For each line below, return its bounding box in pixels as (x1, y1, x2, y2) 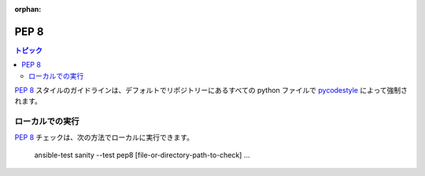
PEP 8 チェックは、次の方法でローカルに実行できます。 (14, 132, 194, 141)
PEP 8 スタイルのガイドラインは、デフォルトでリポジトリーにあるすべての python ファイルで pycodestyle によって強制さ (14, 86, 408, 95)
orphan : (14, 5, 42, 13)
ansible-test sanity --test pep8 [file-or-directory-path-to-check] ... (34, 150, 250, 159)
